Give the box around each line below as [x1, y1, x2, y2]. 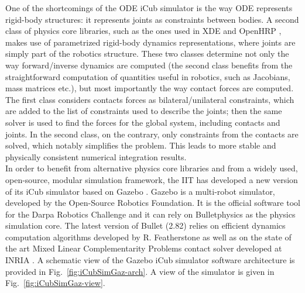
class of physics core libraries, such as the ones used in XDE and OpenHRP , [5, 25, 282, 37]
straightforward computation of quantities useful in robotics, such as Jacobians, [5, 70, 290, 82]
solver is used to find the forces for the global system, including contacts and [5, 116, 280, 128]
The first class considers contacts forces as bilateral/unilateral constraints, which [5, 93, 294, 105]
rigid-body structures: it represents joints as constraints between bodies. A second [5, 13, 299, 25]
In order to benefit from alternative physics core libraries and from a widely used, [5, 162, 298, 174]
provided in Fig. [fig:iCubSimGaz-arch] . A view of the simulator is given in [5, 265, 275, 277]
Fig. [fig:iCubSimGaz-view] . [5, 277, 105, 289]
